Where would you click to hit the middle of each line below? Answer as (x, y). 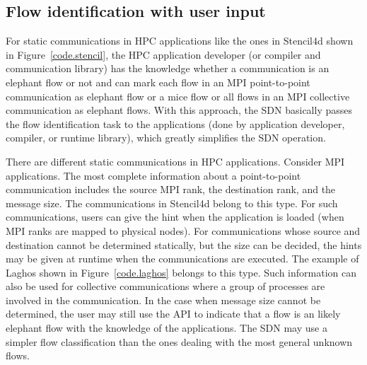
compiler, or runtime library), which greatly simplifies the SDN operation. (166, 138)
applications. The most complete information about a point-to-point (153, 175)
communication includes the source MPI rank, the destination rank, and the (171, 189)
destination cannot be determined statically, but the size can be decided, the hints (184, 244)
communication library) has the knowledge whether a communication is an (168, 68)
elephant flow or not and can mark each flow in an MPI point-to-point (158, 82)
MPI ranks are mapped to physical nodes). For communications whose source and (183, 230)
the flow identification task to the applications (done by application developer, (175, 123)
